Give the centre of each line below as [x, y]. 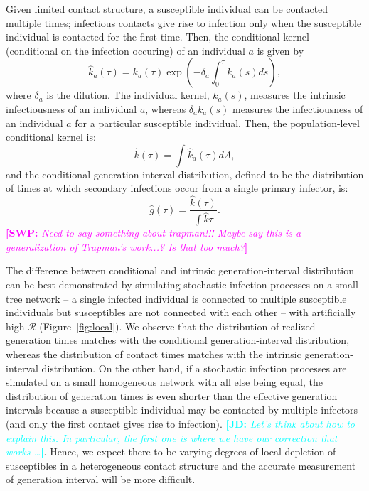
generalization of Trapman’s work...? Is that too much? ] [127, 246]
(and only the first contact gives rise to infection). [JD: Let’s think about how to [181, 423]
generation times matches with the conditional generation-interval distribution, [178, 340]
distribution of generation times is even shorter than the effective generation [172, 395]
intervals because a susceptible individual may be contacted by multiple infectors [182, 410]
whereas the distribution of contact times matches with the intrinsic [154, 354]
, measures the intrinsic [295, 95]
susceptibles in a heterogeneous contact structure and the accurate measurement [181, 465]
